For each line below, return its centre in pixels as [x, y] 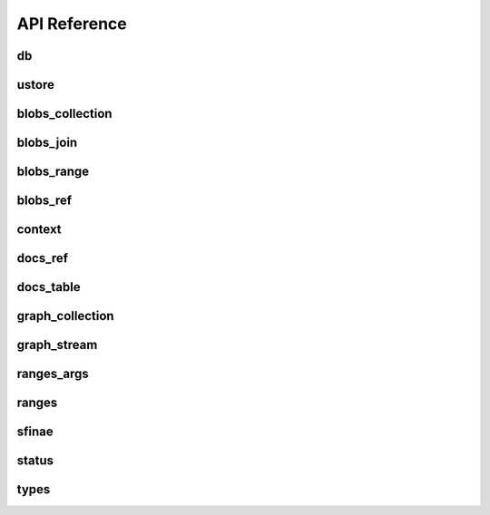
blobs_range [53, 172]
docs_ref [42, 258]
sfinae [35, 432]
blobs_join [47, 143]
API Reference [72, 24]
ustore [35, 85]
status [35, 461]
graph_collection [65, 316]
